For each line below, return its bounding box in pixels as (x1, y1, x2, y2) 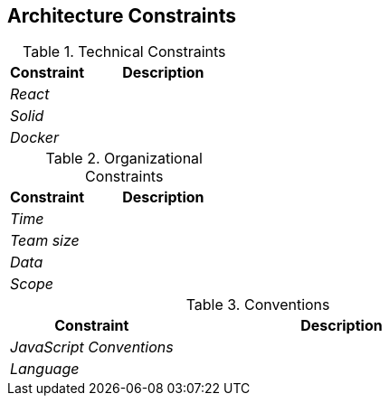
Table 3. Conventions (185, 295, 330, 314)
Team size (10, 231, 80, 250)
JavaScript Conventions (10, 338, 174, 357)
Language (10, 360, 80, 379)
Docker (10, 128, 59, 147)
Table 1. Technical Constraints (22, 42, 226, 61)
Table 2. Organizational (45, 149, 203, 168)
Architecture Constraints (7, 5, 236, 27)
